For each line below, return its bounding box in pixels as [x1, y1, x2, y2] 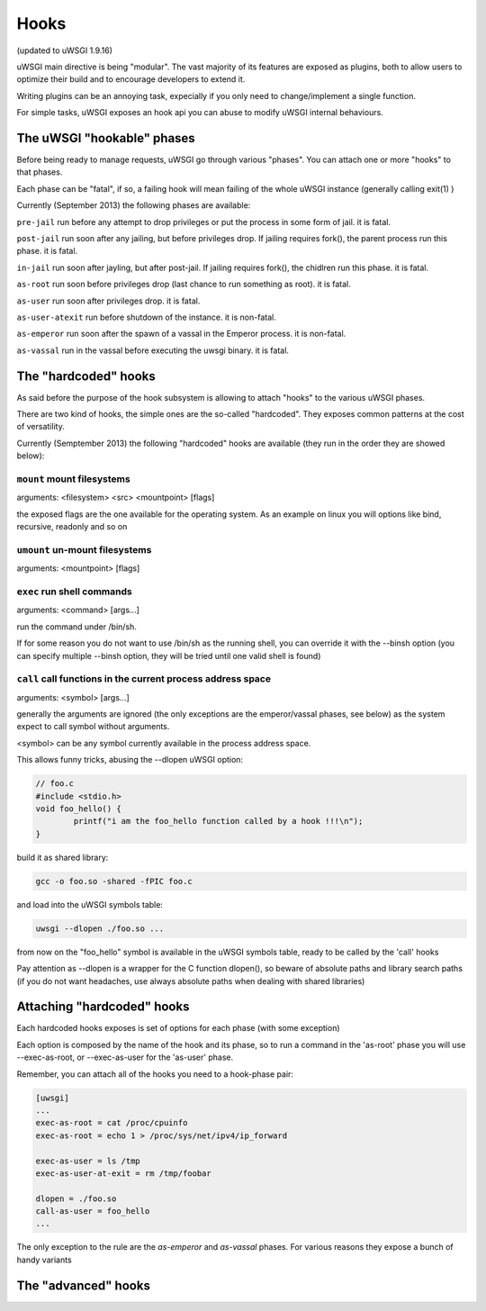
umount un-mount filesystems [16, 543, 152, 556]
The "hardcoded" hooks [16, 368, 157, 384]
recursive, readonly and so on [16, 521, 128, 532]
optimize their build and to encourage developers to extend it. [16, 74, 246, 85]
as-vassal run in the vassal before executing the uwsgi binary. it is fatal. [16, 345, 290, 356]
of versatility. [16, 421, 65, 432]
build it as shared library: [16, 852, 109, 863]
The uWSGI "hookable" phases [16, 131, 195, 146]
